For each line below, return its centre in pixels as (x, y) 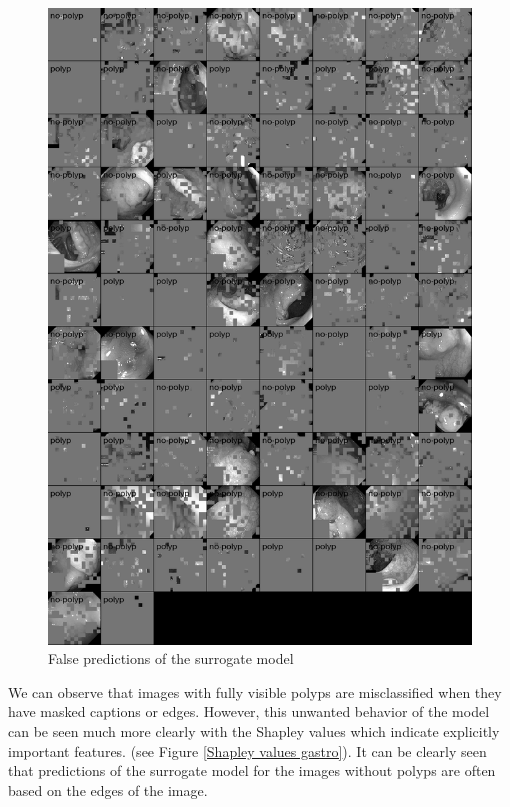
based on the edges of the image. (108, 789)
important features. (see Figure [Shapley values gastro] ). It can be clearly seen (247, 750)
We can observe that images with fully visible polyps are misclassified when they (255, 691)
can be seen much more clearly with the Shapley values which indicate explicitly (254, 730)
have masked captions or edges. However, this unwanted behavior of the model (249, 711)
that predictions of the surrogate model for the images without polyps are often (252, 770)
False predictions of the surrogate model (171, 658)
